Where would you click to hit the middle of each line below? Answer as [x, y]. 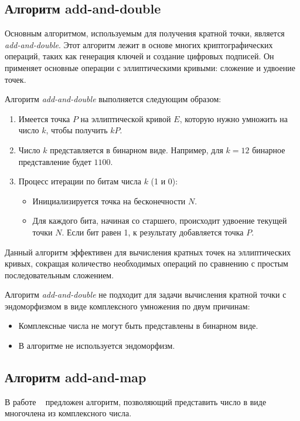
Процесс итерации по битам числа [80, 181]
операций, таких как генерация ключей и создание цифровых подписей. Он [139, 56]
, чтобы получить [77, 130]
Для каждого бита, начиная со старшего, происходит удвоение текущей [160, 220]
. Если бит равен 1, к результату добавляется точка [153, 232]
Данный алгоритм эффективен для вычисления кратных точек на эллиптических [148, 252]
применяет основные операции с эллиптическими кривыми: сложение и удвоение [150, 67]
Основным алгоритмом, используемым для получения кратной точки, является [145, 33]
